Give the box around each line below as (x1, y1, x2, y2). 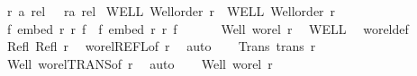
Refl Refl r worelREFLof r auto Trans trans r (6, 37, 316, 55)
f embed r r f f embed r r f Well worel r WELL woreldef (6, 19, 409, 38)
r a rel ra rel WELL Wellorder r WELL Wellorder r (6, 2, 336, 20)
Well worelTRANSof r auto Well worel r (6, 54, 273, 72)
